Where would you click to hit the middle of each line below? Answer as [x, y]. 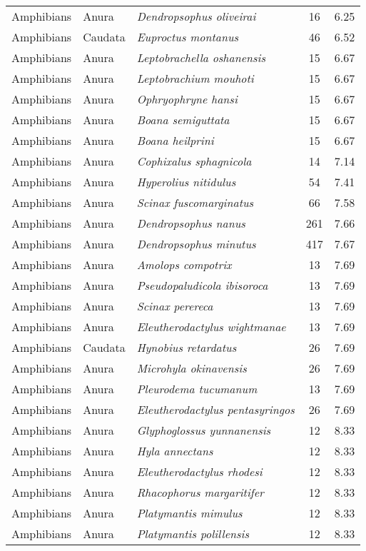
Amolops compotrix [184, 264]
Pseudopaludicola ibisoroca [202, 285]
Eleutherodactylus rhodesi [199, 471]
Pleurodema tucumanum [197, 389]
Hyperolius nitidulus [186, 182]
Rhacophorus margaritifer [200, 492]
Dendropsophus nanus [191, 223]
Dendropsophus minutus [196, 244]
